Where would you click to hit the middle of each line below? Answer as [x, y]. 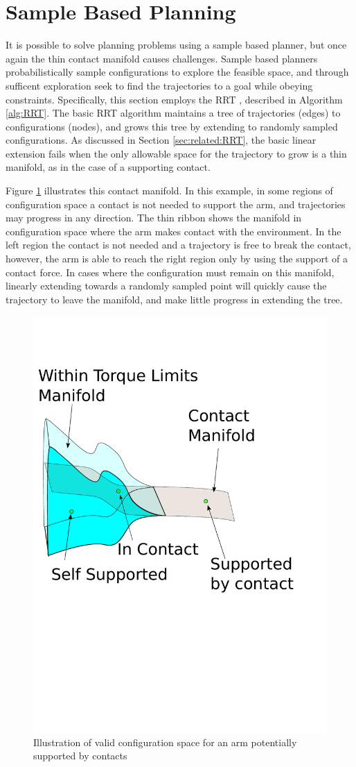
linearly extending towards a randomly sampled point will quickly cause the [166, 286]
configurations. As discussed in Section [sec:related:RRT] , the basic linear [161, 140]
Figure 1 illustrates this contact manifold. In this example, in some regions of [169, 191]
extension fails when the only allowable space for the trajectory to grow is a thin [176, 153]
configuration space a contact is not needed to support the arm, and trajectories [176, 204]
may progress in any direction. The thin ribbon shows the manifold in [154, 218]
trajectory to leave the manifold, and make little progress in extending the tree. [174, 299]
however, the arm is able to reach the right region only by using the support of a [177, 259]
